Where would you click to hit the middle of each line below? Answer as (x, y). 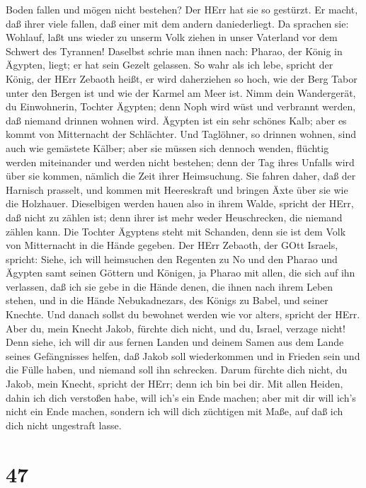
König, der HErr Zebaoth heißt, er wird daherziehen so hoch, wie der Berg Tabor (182, 78)
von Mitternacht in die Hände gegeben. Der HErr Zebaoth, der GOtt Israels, (172, 245)
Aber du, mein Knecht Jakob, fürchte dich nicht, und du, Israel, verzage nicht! (176, 328)
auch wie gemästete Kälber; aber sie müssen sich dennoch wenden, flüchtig (167, 147)
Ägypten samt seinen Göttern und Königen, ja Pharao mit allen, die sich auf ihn (181, 273)
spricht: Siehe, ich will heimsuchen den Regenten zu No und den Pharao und (172, 258)
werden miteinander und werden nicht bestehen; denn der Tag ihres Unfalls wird (180, 162)
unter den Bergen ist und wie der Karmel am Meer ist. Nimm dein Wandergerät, (181, 92)
